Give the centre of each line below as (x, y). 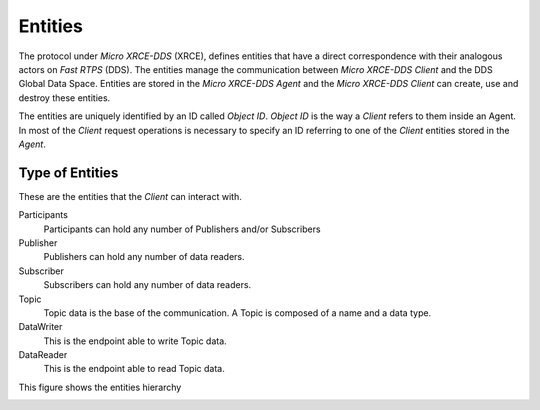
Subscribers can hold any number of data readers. (147, 285)
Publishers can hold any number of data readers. (144, 257)
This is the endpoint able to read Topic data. (134, 369)
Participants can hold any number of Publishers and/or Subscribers (182, 229)
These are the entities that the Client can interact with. (130, 196)
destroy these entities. (64, 97)
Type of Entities (68, 172)
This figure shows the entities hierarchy (100, 387)
